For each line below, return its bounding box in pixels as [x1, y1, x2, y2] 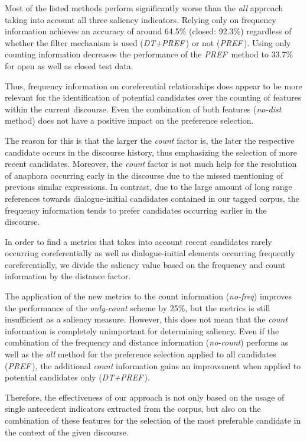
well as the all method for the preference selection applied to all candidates [5, 348, 276, 360]
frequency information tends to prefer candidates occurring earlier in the [5, 204, 267, 216]
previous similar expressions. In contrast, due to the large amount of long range [5, 180, 292, 193]
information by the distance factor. [5, 270, 131, 282]
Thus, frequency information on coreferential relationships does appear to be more [5, 79, 302, 92]
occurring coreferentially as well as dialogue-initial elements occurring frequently [5, 247, 295, 259]
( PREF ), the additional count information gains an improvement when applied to [5, 359, 301, 372]
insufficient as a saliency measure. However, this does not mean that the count [5, 313, 288, 325]
